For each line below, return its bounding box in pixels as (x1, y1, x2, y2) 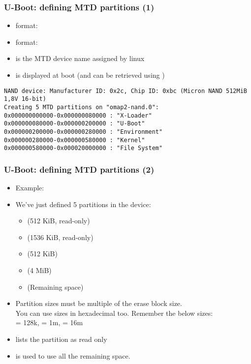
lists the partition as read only (15, 334, 107, 344)
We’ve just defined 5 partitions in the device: (15, 199, 151, 209)
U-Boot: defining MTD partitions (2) (4, 163, 155, 175)
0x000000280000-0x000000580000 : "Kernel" (4, 136, 145, 144)
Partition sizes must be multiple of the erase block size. (15, 298, 182, 308)
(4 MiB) (27, 265, 52, 275)
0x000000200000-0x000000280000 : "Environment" (4, 128, 163, 135)
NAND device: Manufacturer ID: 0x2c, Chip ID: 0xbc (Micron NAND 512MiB (4, 87, 247, 94)
